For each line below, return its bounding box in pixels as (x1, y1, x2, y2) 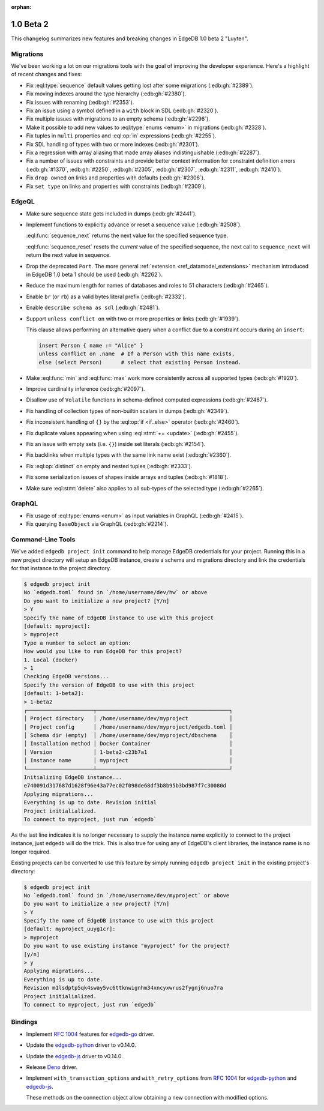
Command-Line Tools (11, 535, 76, 543)
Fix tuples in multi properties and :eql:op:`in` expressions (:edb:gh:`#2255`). (26, 132, 217, 139)
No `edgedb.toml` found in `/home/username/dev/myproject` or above (23, 892, 230, 899)
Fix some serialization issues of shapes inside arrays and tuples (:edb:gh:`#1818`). (26, 474, 229, 481)
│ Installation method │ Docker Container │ (23, 740, 233, 747)
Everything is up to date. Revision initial (23, 799, 157, 806)
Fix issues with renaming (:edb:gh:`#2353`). (26, 98, 134, 106)
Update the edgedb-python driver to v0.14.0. (26, 1041, 136, 1049)
